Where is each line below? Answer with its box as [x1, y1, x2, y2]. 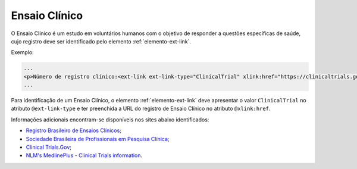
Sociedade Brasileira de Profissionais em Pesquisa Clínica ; [26, 135, 170, 142]
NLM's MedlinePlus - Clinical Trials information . [26, 152, 143, 159]
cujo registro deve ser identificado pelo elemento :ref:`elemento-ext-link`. [11, 37, 192, 45]
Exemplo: [11, 49, 34, 56]
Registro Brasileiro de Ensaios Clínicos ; [26, 127, 122, 134]
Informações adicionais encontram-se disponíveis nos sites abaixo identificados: [11, 116, 209, 123]
